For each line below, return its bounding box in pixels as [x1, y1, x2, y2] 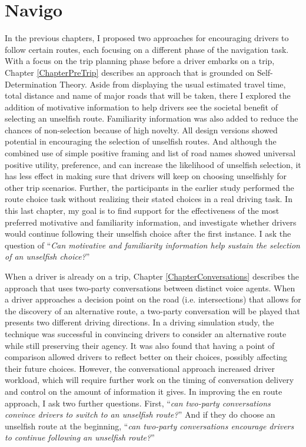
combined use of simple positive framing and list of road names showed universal [5, 147, 296, 159]
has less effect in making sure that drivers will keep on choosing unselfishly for [5, 170, 287, 182]
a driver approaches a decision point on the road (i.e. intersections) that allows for [5, 293, 301, 305]
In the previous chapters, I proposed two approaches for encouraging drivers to [5, 32, 289, 44]
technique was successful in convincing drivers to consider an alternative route [5, 327, 287, 340]
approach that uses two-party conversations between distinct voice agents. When [5, 281, 295, 294]
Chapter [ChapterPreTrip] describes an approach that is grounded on [5, 66, 255, 78]
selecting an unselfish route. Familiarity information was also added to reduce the [5, 112, 298, 125]
